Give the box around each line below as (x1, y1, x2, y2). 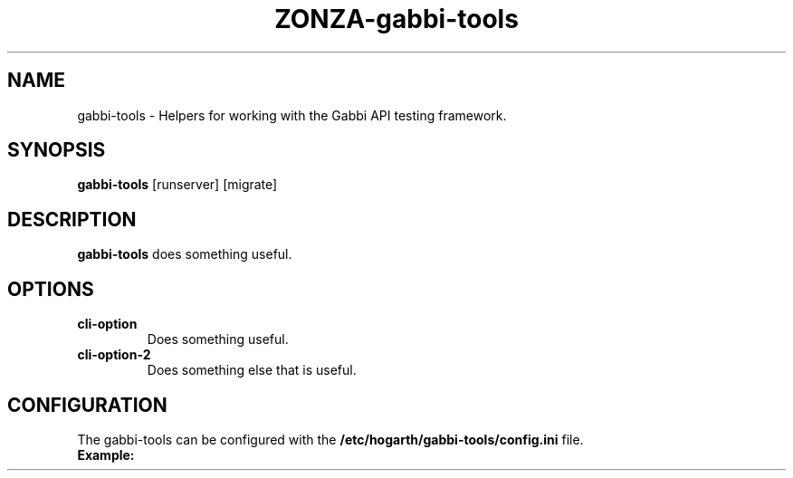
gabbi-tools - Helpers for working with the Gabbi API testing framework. (77, 107, 507, 123)
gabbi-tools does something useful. (77, 246, 292, 263)
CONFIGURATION (7, 393, 167, 416)
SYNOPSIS (7, 139, 106, 162)
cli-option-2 (77, 347, 151, 363)
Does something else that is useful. (147, 362, 357, 378)
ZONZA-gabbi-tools (274, 4, 519, 34)
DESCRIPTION (7, 207, 137, 231)
